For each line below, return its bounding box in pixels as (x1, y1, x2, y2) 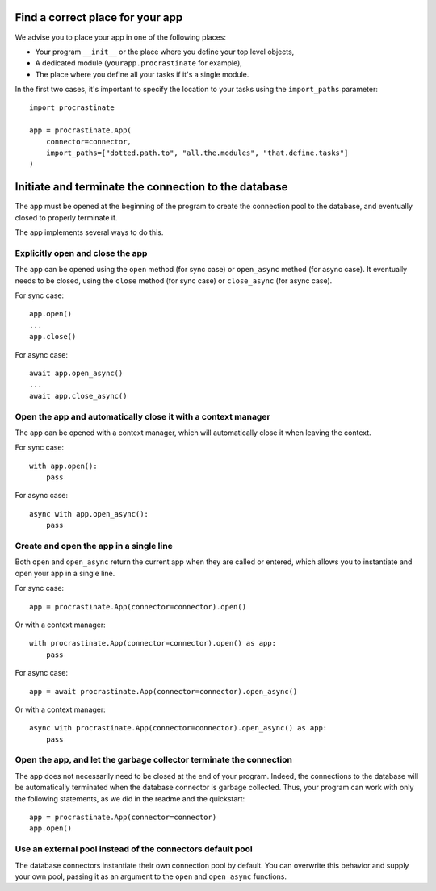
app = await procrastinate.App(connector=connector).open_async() (29, 687, 298, 696)
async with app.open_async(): (29, 509, 149, 518)
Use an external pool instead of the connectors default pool (15, 843, 254, 855)
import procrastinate (29, 103, 115, 112)
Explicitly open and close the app (15, 247, 148, 258)
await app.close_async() (29, 391, 128, 400)
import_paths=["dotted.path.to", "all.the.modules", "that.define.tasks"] (45, 148, 349, 157)
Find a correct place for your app (15, 10, 183, 24)
